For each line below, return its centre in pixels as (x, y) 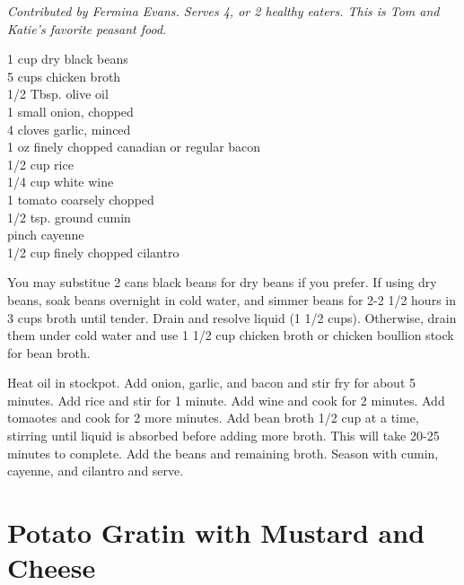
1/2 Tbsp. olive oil (58, 94)
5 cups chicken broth (64, 76)
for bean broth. (49, 352)
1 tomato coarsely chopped (81, 199)
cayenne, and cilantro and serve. (96, 471)
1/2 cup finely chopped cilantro (93, 252)
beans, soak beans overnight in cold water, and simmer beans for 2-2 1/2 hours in (232, 299)
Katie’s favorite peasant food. (87, 28)
